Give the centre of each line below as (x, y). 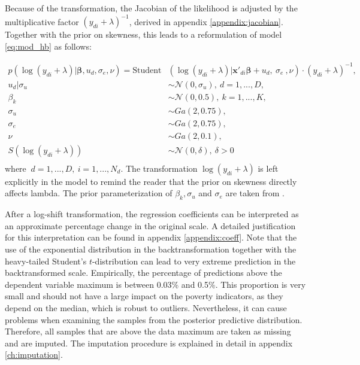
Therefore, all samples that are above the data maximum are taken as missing (148, 331)
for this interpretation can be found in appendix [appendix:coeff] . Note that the (151, 237)
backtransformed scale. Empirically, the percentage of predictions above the (143, 273)
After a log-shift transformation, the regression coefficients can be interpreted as (152, 214)
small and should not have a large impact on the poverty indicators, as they (144, 296)
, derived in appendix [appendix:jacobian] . (206, 21)
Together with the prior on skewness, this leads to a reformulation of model (143, 34)
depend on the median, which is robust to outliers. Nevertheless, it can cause (146, 307)
